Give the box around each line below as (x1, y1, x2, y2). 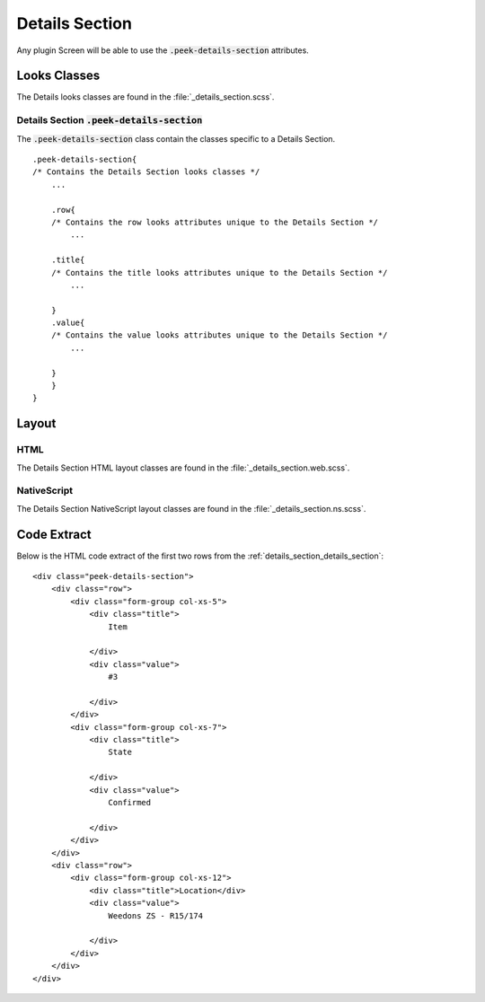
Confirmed (108, 797, 152, 808)
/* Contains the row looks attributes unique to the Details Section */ (50, 216, 379, 227)
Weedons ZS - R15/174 (108, 910, 204, 920)
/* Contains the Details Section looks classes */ (32, 167, 260, 177)
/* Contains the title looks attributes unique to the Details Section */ (50, 268, 388, 277)
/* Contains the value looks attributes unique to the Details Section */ (50, 330, 388, 340)
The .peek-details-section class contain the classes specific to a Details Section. (16, 133, 336, 144)
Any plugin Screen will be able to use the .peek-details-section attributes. (16, 45, 309, 56)
